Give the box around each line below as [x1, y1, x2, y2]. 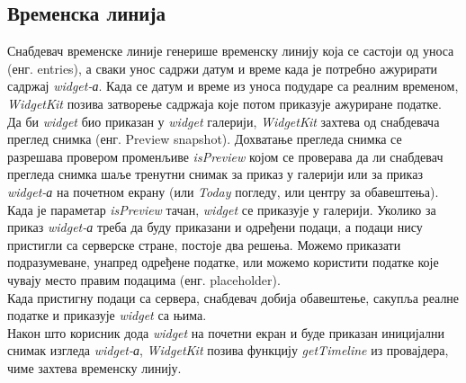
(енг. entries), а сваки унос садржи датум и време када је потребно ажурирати [7, 58, 438, 77]
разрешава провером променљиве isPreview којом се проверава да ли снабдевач [7, 147, 444, 165]
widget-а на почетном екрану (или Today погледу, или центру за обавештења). [7, 182, 439, 200]
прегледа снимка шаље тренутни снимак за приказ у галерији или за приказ [7, 165, 423, 183]
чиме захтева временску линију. [7, 358, 182, 377]
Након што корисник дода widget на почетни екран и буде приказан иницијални [7, 323, 444, 342]
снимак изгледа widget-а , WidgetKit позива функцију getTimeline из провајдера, [7, 341, 449, 360]
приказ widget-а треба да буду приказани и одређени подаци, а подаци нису [7, 218, 423, 236]
